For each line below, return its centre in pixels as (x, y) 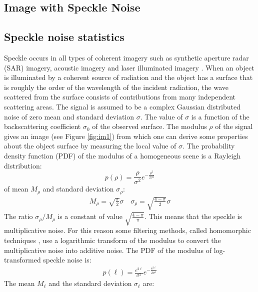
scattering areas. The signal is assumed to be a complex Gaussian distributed (122, 106)
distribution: (23, 165)
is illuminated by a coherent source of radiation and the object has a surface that (128, 77)
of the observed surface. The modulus (149, 126)
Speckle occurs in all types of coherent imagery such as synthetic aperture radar (126, 57)
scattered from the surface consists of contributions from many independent (120, 97)
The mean (19, 283)
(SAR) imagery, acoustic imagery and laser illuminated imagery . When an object (129, 67)
